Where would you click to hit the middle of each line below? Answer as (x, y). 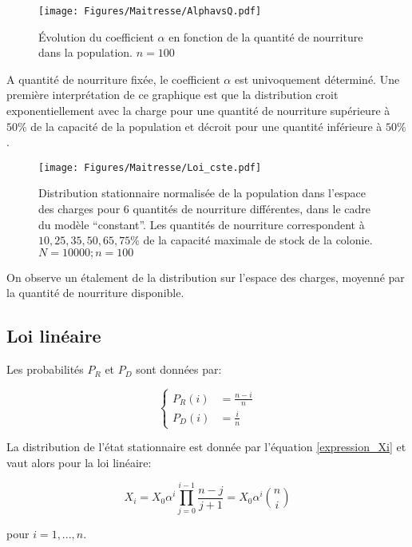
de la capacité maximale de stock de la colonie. (258, 240)
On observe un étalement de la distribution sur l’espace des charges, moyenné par (206, 277)
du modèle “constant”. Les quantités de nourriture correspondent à (202, 224)
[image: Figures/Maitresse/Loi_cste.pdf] (150, 167)
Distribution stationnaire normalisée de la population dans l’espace (202, 193)
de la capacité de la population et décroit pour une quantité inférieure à (206, 126)
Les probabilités (45, 369)
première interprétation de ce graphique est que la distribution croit (172, 95)
